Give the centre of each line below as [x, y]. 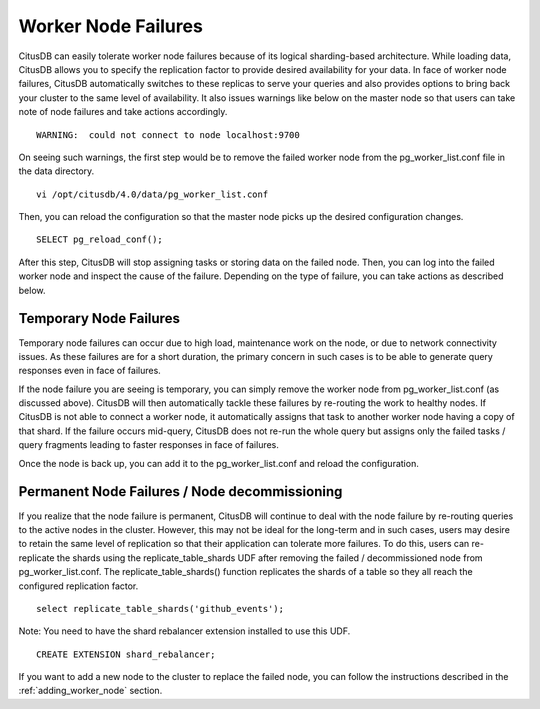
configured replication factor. [78, 586]
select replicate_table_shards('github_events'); [160, 608]
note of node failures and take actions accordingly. [123, 112]
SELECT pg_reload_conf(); [100, 239]
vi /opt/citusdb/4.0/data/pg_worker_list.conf [152, 194]
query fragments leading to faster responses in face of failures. [149, 445]
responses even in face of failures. [90, 371]
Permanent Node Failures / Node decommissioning [180, 491]
